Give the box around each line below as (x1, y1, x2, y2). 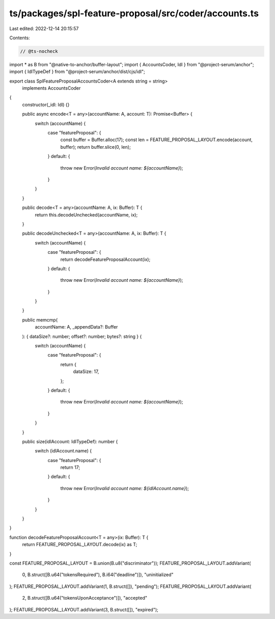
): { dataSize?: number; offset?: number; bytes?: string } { (22, 333, 142, 339)
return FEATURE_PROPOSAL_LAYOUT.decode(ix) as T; (22, 542, 137, 548)
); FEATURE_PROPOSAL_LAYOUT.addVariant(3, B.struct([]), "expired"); (9, 606, 158, 612)
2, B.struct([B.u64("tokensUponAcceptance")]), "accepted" (22, 595, 148, 601)
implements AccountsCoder (22, 85, 81, 91)
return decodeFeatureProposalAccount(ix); (60, 256, 151, 262)
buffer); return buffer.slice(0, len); (60, 144, 131, 150)
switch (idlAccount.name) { (35, 448, 92, 454)
